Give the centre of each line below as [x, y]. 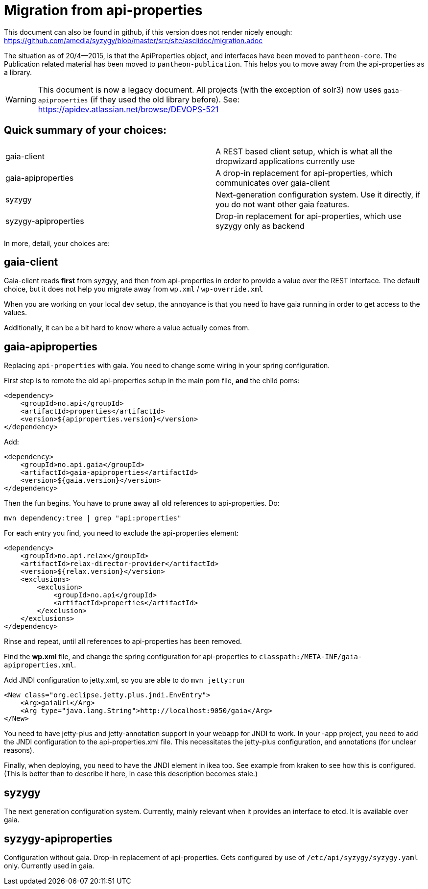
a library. [18, 72]
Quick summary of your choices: [85, 130]
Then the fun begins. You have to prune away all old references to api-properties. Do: [142, 503]
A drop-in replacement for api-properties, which [304, 173]
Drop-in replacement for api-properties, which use [309, 216]
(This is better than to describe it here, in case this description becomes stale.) [131, 774]
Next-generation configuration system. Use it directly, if [318, 194]
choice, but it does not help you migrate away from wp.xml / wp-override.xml [134, 289]
